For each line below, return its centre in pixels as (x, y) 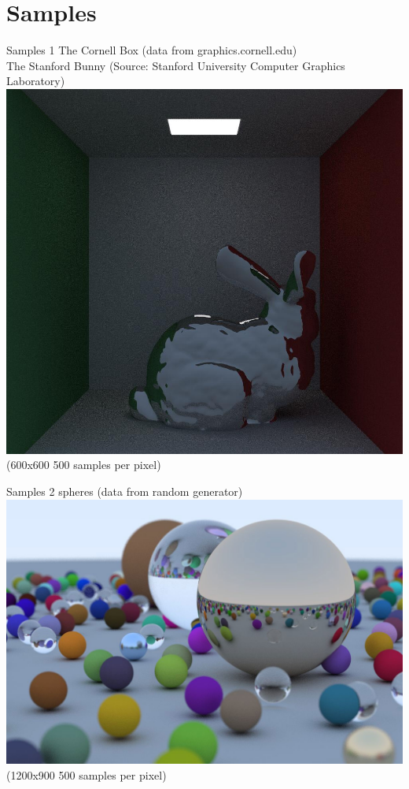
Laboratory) (36, 81)
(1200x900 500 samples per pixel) (87, 774)
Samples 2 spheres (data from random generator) (125, 491)
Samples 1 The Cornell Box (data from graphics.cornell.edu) (152, 50)
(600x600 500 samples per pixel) (84, 465)
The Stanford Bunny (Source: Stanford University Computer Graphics (176, 65)
